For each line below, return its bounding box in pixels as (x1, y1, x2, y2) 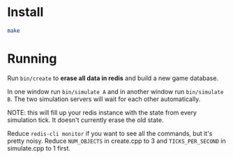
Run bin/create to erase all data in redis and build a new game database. (7, 74, 218, 82)
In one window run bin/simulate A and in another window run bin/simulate (7, 87, 224, 96)
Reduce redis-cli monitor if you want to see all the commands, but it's (7, 129, 213, 137)
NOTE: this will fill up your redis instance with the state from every (7, 108, 197, 116)
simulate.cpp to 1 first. (7, 144, 71, 152)
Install (7, 4, 44, 20)
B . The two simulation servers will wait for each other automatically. (7, 95, 201, 103)
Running (7, 51, 57, 66)
